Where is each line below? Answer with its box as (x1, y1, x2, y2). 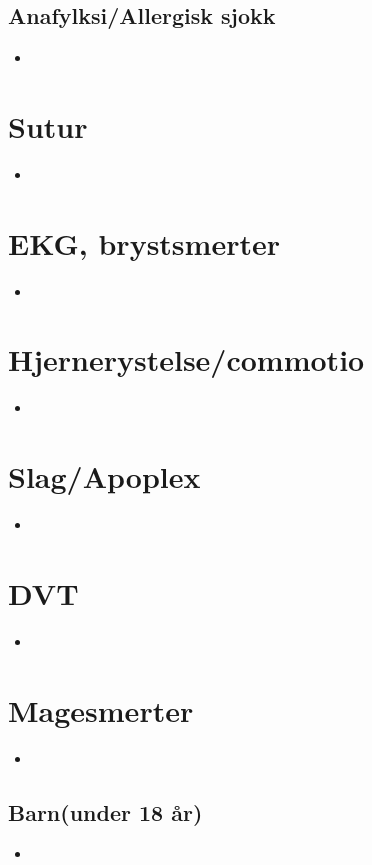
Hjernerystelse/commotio (8, 339, 365, 380)
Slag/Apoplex (8, 456, 201, 497)
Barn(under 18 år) (8, 796, 203, 827)
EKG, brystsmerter (8, 222, 280, 263)
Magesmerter (8, 689, 194, 730)
